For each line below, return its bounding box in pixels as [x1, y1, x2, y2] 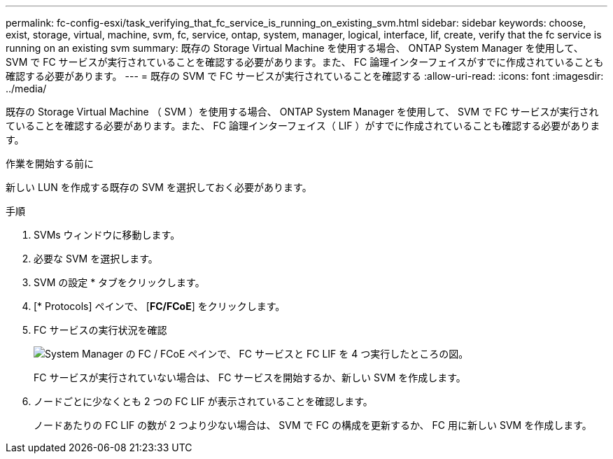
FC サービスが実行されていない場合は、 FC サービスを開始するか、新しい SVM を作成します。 [34, 372, 466, 383]
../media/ [6, 83, 47, 94]
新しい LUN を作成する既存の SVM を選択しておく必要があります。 [6, 181, 312, 193]
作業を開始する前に [6, 157, 94, 169]
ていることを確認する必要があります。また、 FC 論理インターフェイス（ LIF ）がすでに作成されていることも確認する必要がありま [6, 120, 600, 132]
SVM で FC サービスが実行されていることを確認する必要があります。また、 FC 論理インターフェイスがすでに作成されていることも [6, 56, 604, 68]
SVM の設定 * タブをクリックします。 [34, 276, 205, 288]
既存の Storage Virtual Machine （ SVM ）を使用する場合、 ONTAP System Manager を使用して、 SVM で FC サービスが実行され [6, 106, 599, 118]
